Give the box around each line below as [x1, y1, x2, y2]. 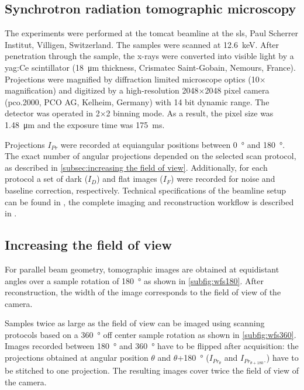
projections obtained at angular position [5, 351, 148, 364]
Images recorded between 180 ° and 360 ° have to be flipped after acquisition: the [5, 340, 299, 352]
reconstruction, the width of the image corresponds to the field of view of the [5, 286, 281, 298]
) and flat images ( [96, 172, 163, 185]
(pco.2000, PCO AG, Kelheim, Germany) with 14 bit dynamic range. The [5, 95, 270, 108]
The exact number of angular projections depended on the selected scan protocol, [5, 150, 296, 162]
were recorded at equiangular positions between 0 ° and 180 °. [60, 138, 285, 150]
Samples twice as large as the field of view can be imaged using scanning [5, 317, 265, 329]
